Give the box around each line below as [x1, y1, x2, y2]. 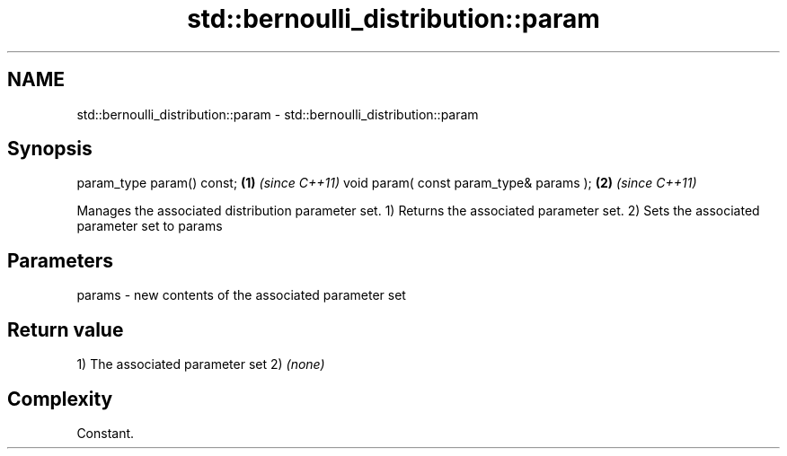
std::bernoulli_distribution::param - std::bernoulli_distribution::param [76, 106, 479, 122]
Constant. [76, 425, 135, 441]
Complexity [7, 387, 113, 410]
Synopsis [7, 137, 93, 161]
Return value [7, 318, 124, 341]
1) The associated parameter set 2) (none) [76, 356, 325, 373]
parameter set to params [76, 218, 223, 234]
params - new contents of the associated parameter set [76, 287, 406, 303]
